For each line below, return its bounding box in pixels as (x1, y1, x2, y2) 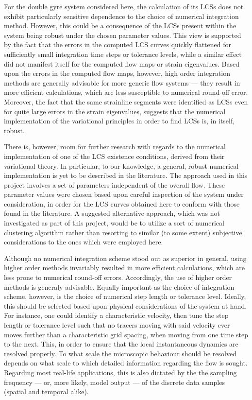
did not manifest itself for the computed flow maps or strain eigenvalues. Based (4, 58, 239, 69)
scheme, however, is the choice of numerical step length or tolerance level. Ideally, (4, 291, 246, 301)
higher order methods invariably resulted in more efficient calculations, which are (4, 262, 245, 273)
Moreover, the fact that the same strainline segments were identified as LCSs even (4, 96, 248, 106)
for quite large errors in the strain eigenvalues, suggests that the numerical (4, 106, 226, 116)
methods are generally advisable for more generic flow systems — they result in (4, 77, 240, 87)
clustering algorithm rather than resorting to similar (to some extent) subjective (4, 227, 242, 237)
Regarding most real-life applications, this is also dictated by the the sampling (4, 367, 237, 377)
